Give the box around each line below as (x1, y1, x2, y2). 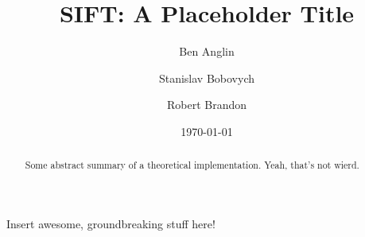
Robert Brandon (166, 96, 247, 113)
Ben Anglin (179, 43, 235, 60)
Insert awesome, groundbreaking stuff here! (6, 215, 216, 231)
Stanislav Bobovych (158, 69, 255, 86)
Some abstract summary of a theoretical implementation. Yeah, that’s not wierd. (25, 158, 359, 172)
